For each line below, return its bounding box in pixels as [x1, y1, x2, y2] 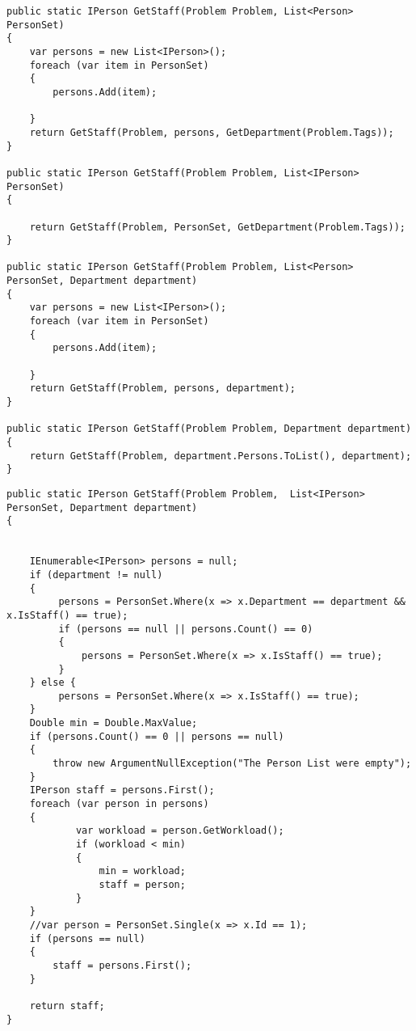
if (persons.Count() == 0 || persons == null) [29, 730, 284, 742]
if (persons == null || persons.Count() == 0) [58, 623, 313, 635]
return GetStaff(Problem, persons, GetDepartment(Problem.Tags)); [29, 126, 394, 138]
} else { [29, 677, 76, 689]
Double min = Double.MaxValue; [29, 717, 198, 729]
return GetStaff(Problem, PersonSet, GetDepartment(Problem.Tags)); [29, 221, 405, 233]
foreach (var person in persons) [29, 798, 209, 810]
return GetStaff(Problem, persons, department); [29, 382, 296, 395]
